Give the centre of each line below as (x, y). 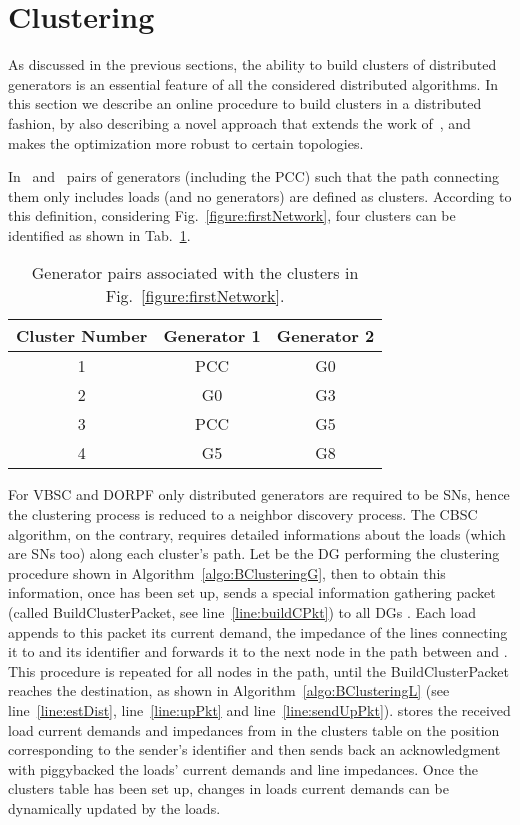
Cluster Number (82, 336)
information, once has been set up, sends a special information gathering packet (252, 592)
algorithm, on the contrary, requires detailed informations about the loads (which (257, 533)
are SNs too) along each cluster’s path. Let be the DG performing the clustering (254, 553)
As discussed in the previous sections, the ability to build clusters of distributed (252, 64)
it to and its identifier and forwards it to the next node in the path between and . (258, 651)
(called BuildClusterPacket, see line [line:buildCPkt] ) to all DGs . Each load (242, 612)
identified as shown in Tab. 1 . (99, 234)
